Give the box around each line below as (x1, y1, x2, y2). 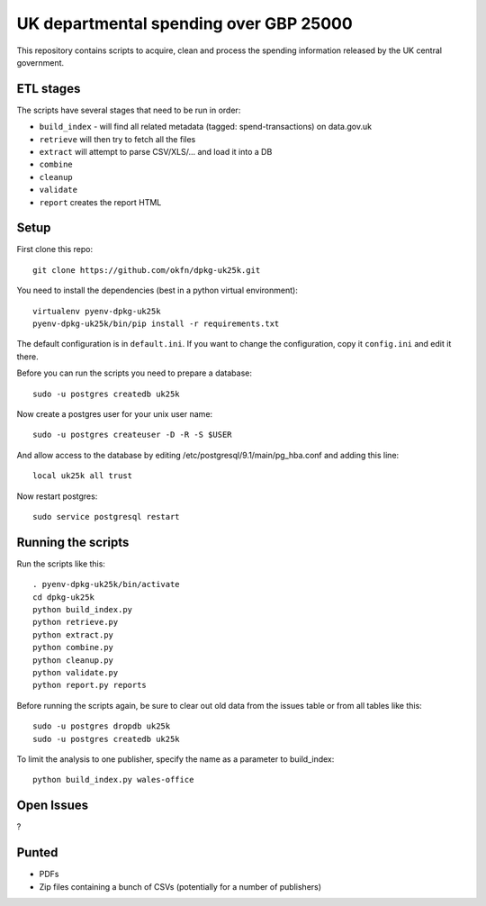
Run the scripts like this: (16, 558, 105, 569)
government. (16, 57, 65, 68)
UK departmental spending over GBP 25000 (16, 14, 353, 33)
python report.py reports (32, 680, 148, 691)
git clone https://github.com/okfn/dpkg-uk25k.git (32, 265, 261, 275)
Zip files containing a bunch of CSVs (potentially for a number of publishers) (39, 881, 322, 892)
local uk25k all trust (32, 471, 133, 481)
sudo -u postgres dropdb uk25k (32, 721, 171, 731)
